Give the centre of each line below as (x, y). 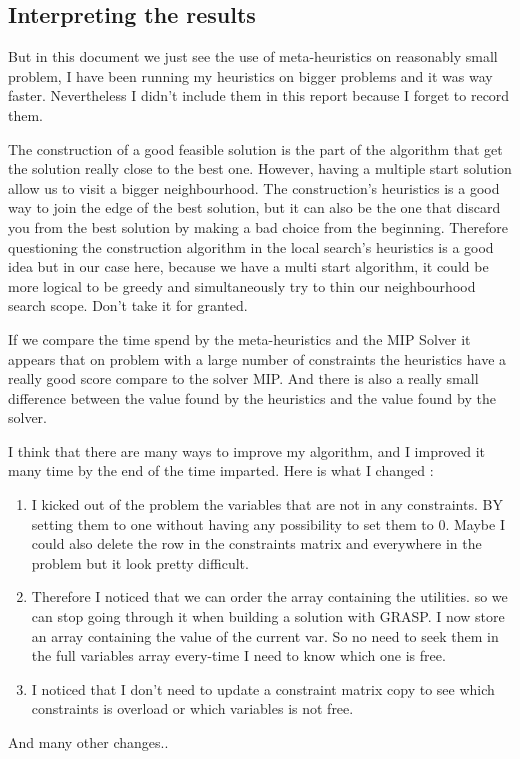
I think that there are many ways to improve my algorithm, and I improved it (247, 450)
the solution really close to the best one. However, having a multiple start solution (260, 168)
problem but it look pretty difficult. (140, 562)
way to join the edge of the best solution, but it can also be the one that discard (254, 207)
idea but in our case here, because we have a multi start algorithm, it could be (248, 266)
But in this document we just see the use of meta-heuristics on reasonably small (253, 56)
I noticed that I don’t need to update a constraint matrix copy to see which (263, 688)
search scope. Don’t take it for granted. (128, 305)
